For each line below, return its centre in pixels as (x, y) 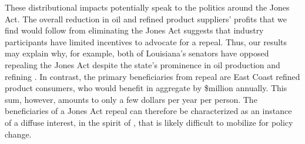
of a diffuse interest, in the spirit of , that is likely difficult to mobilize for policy (149, 122)
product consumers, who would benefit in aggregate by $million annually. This (146, 88)
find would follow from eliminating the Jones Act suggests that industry (134, 30)
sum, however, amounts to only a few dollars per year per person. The (131, 99)
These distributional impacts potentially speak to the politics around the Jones (147, 7)
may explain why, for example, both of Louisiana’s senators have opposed (137, 53)
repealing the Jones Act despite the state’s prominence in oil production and (143, 64)
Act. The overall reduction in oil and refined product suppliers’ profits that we (146, 19)
